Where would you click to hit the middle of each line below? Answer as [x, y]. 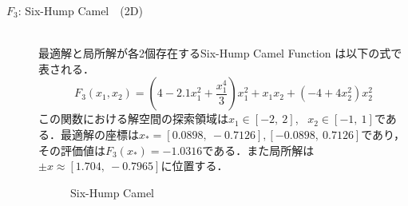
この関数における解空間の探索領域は [133, 119]
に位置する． [194, 166]
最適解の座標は [99, 134]
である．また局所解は [258, 150]
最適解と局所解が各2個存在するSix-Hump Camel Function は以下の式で [220, 53]
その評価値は [72, 150]
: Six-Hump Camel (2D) [80, 10]
